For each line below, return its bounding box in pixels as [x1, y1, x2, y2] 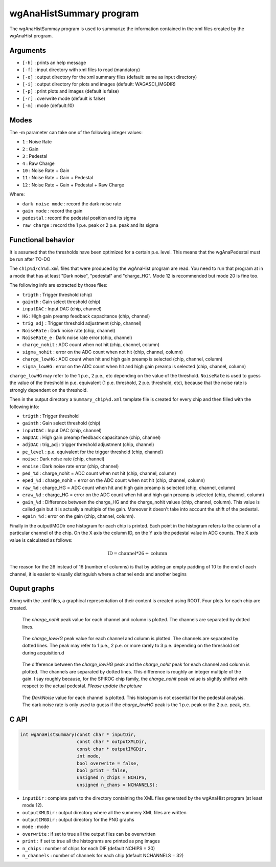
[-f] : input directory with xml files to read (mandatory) [22, 67, 141, 73]
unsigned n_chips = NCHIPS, [77, 775, 147, 780]
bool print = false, [77, 768, 128, 773]
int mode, [77, 753, 102, 759]
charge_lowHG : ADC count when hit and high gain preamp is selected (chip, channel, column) [22, 356, 223, 362]
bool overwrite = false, [77, 760, 139, 766]
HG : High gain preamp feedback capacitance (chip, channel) [22, 313, 150, 319]
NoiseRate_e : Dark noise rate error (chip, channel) [22, 334, 132, 341]
